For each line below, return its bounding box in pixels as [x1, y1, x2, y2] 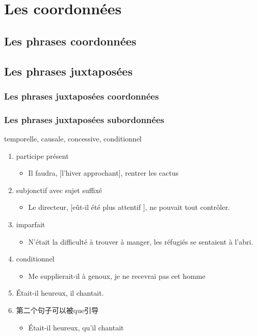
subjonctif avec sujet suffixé [16, 184, 102, 195]
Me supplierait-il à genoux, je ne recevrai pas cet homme [28, 270, 205, 281]
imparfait [16, 219, 45, 229]
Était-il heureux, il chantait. [16, 287, 104, 298]
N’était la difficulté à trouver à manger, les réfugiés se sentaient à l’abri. [28, 236, 253, 247]
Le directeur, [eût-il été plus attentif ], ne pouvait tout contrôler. [28, 202, 230, 212]
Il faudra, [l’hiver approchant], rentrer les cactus [28, 167, 179, 178]
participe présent [16, 150, 69, 161]
